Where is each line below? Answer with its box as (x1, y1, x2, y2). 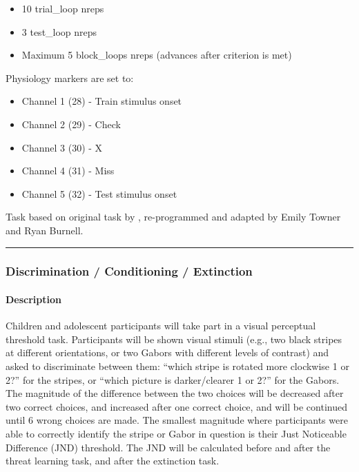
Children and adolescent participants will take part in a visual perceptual (6, 318, 316, 333)
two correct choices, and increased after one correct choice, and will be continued (6, 399, 347, 413)
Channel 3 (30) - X (21, 140, 103, 154)
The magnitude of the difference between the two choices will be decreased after (6, 386, 344, 400)
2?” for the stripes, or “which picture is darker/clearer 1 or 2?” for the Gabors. (6, 372, 340, 387)
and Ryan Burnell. (6, 223, 84, 237)
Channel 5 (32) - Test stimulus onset (21, 186, 177, 201)
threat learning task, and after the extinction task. (6, 453, 220, 468)
